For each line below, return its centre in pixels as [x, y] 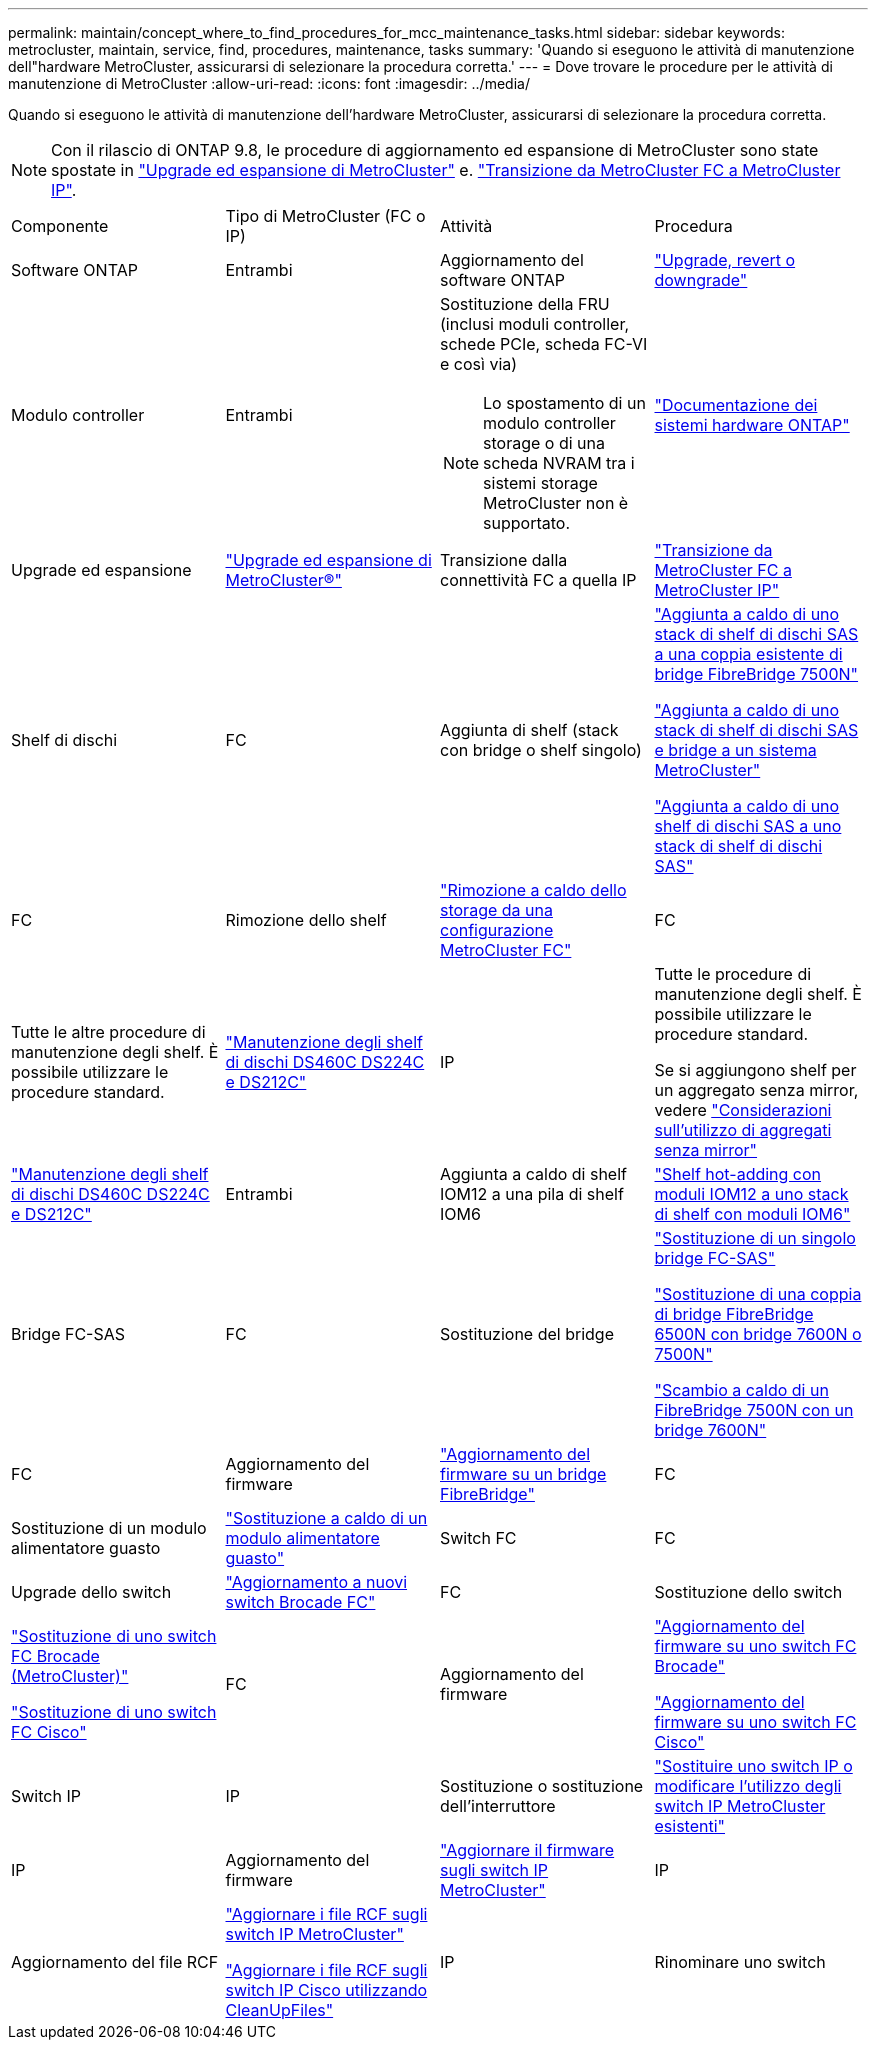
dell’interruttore [498, 1806]
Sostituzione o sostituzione [542, 1786]
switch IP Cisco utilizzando [326, 1990]
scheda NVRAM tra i [559, 463]
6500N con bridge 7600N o [758, 1334]
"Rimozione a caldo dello [533, 890]
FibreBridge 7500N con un [754, 1410]
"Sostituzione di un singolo [755, 1238]
